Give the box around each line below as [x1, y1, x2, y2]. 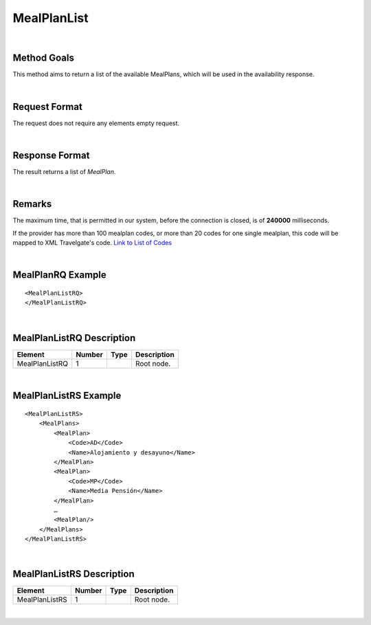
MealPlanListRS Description [12, 568, 135, 580]
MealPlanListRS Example [12, 390, 122, 402]
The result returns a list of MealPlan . [12, 168, 116, 176]
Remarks [12, 198, 52, 210]
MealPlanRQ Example [12, 269, 106, 281]
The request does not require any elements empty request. [12, 119, 180, 127]
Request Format [12, 100, 82, 113]
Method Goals [12, 52, 75, 64]
